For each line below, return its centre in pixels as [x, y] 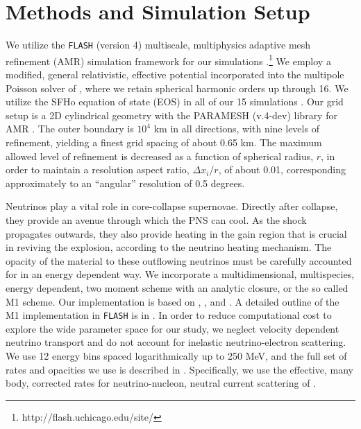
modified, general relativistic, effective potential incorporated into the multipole [175, 75]
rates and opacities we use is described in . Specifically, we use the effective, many [179, 369]
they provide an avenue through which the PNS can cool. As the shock [156, 219]
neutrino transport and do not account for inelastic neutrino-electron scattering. [176, 342]
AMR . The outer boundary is [70, 129]
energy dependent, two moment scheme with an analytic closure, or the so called [177, 287]
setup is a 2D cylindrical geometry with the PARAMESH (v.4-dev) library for [171, 115]
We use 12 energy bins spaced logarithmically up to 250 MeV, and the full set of [176, 355]
